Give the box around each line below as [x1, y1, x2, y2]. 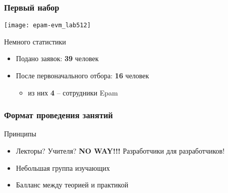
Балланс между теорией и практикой [16, 179, 129, 190]
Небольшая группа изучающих [16, 162, 110, 173]
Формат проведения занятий [4, 109, 113, 121]
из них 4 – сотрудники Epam [28, 87, 118, 98]
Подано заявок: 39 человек [16, 53, 99, 64]
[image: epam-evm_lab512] [4, 22, 91, 29]
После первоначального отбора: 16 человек [16, 70, 149, 81]
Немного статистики [4, 36, 66, 46]
